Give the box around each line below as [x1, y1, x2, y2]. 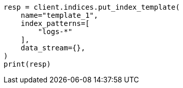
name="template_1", [20, 11, 98, 19]
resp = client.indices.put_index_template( [4, 3, 180, 11]
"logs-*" [38, 27, 72, 36]
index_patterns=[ [20, 19, 90, 27]
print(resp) [4, 60, 51, 68]
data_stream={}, [20, 44, 86, 52]
